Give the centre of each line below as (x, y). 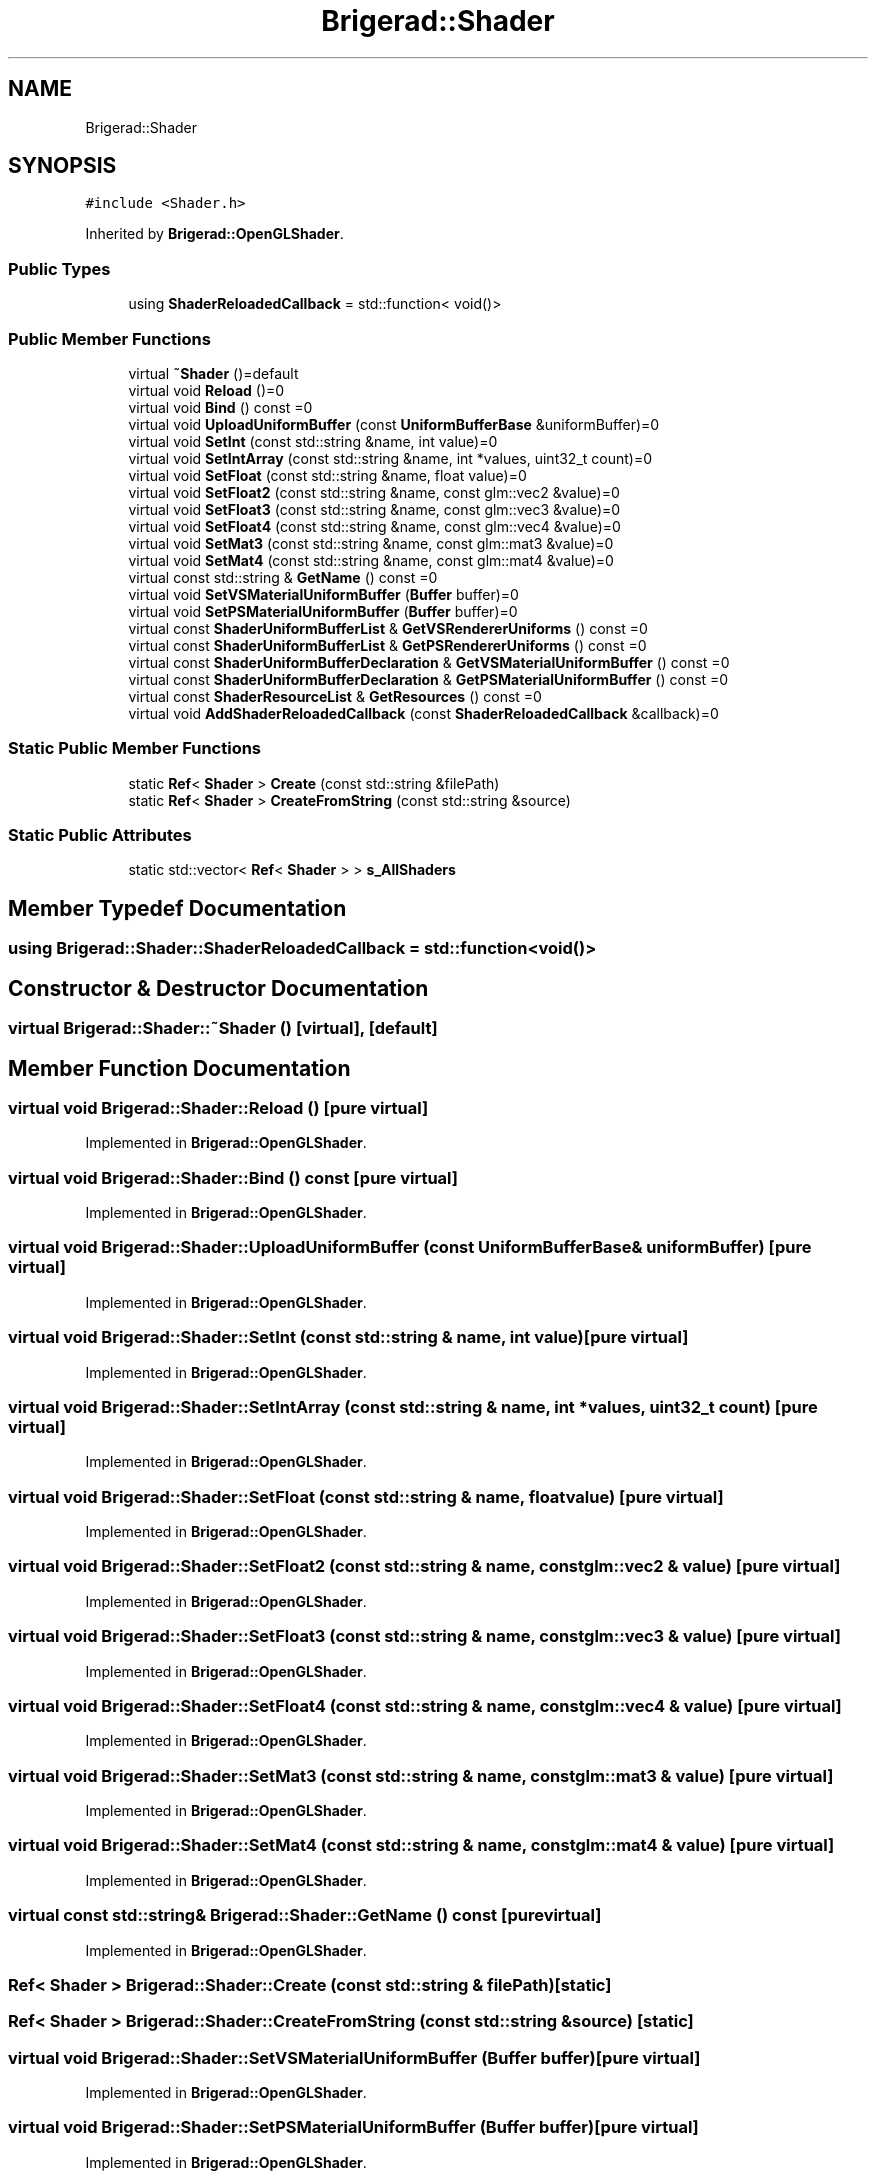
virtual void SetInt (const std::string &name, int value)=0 (313, 441)
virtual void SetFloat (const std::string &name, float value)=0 (327, 475)
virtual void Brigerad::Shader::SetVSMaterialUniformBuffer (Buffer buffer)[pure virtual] (354, 2057)
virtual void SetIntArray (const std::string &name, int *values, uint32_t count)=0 (390, 458)
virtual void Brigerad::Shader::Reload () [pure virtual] (218, 1107)
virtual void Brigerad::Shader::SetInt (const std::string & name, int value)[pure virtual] (348, 1337)
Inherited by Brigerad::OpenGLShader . (214, 234)
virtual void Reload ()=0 (206, 390)
